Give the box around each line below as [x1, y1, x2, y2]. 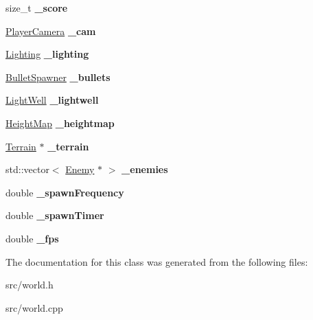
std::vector [5, 162, 49, 176]
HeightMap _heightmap [5, 115, 115, 130]
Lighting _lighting [5, 47, 89, 61]
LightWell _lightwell [5, 93, 99, 107]
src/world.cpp [5, 300, 63, 315]
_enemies [121, 162, 168, 176]
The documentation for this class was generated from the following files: [5, 254, 308, 268]
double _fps [5, 231, 59, 245]
